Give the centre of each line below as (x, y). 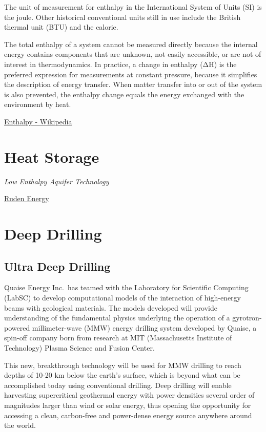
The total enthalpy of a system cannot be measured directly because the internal (131, 44)
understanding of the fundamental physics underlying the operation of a (117, 318)
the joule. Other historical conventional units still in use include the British (122, 17)
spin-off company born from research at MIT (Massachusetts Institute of (118, 338)
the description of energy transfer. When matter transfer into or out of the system (133, 84)
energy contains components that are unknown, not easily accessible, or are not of (133, 54)
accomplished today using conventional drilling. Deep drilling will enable (118, 385)
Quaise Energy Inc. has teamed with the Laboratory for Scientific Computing (126, 287)
